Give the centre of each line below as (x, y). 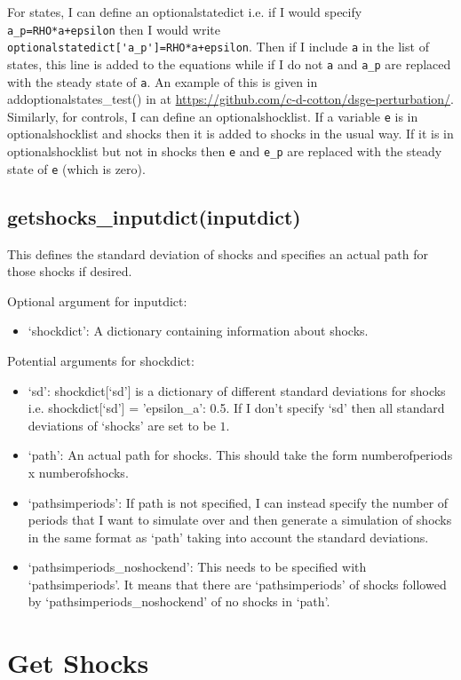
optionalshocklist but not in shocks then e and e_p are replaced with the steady (225, 151)
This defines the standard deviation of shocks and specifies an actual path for (218, 253)
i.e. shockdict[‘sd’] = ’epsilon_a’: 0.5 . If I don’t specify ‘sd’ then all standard (236, 408)
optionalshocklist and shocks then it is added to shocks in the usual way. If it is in (230, 134)
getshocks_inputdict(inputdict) (154, 216)
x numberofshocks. (78, 472)
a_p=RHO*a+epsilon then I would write (114, 29)
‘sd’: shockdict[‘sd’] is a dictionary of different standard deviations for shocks (237, 390)
